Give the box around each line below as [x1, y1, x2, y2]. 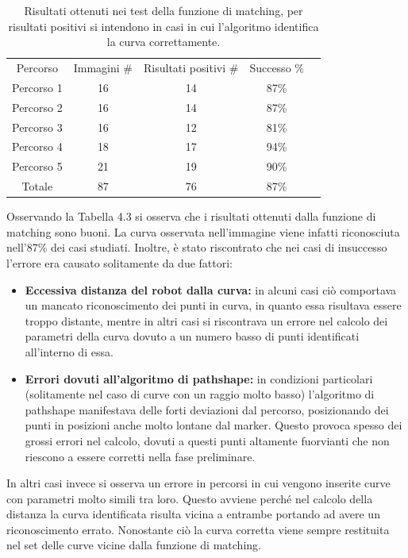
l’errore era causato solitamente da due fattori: [6, 254, 233, 271]
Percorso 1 [12, 79, 63, 95]
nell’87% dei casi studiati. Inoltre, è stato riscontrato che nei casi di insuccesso [6, 239, 387, 256]
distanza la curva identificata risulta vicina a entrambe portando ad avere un [6, 506, 380, 522]
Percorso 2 [12, 98, 63, 115]
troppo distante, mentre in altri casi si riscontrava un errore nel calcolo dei [25, 312, 388, 329]
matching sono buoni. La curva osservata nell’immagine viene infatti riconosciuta [6, 223, 400, 240]
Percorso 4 [12, 138, 63, 155]
